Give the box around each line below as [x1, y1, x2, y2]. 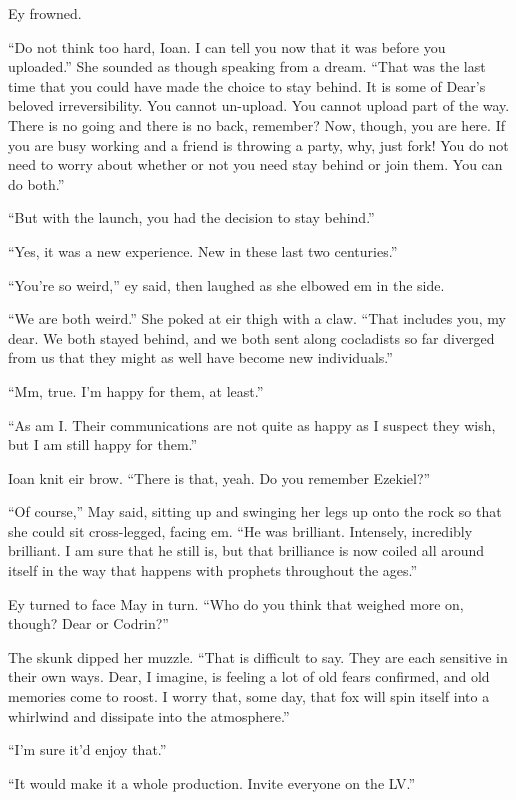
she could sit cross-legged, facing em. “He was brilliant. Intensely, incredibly [8, 520, 473, 541]
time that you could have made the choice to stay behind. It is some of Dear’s [8, 75, 486, 96]
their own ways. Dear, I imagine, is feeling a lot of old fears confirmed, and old [8, 666, 490, 687]
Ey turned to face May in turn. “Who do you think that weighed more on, [8, 593, 464, 614]
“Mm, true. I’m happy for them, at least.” [8, 380, 264, 401]
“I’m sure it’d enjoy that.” [8, 739, 167, 760]
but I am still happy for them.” [8, 434, 198, 455]
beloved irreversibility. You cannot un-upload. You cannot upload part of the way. [8, 95, 510, 116]
